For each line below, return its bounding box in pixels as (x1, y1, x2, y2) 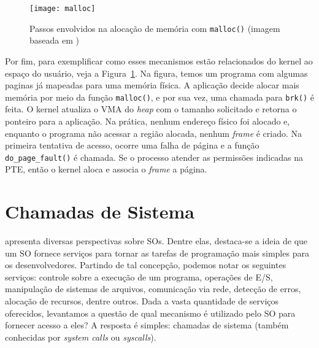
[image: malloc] (29, 4, 96, 13)
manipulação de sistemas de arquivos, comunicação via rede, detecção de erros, (5, 282, 301, 295)
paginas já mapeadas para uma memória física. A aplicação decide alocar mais (5, 79, 299, 91)
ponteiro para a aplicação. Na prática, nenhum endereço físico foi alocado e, (5, 114, 290, 127)
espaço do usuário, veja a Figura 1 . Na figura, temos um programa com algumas (5, 66, 308, 79)
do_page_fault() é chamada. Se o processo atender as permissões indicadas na (5, 150, 303, 163)
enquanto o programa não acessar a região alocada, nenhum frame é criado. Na (5, 126, 302, 139)
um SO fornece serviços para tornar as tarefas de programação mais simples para (5, 246, 309, 259)
